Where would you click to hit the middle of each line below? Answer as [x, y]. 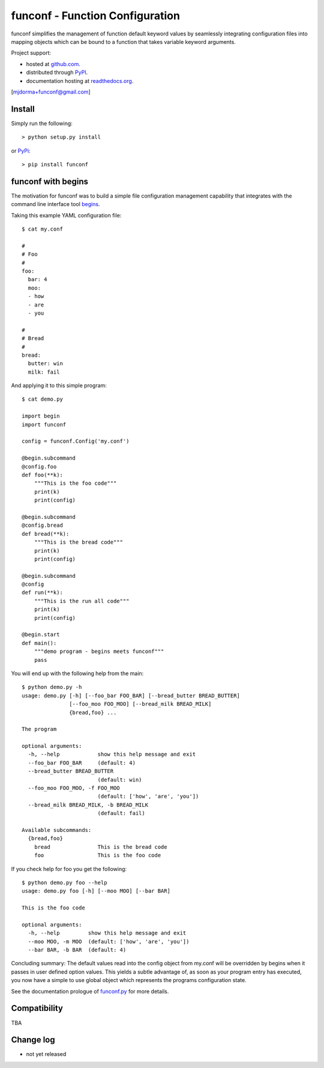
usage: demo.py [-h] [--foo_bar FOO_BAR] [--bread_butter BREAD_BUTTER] [131, 696]
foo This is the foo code [97, 855]
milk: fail [44, 372]
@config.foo [39, 466]
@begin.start [41, 635]
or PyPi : [21, 151]
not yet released [46, 1054]
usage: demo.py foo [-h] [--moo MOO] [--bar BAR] [96, 891]
